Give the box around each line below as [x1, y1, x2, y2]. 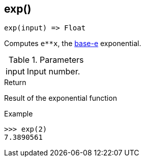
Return [4, 78, 26, 87]
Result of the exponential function [4, 94, 117, 103]
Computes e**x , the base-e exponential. [4, 39, 141, 48]
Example [4, 109, 33, 118]
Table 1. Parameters [8, 55, 84, 65]
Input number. [26, 66, 80, 77]
